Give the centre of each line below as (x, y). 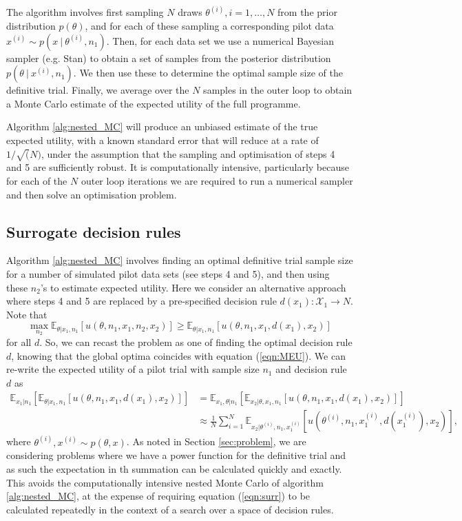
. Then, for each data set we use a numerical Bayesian (220, 40)
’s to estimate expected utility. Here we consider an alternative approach (193, 287)
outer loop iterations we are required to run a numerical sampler (217, 180)
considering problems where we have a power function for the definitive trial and (176, 455)
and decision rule (311, 369)
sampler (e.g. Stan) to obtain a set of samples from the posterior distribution (169, 58)
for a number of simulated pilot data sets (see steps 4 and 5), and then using (168, 273)
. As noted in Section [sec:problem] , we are (216, 441)
